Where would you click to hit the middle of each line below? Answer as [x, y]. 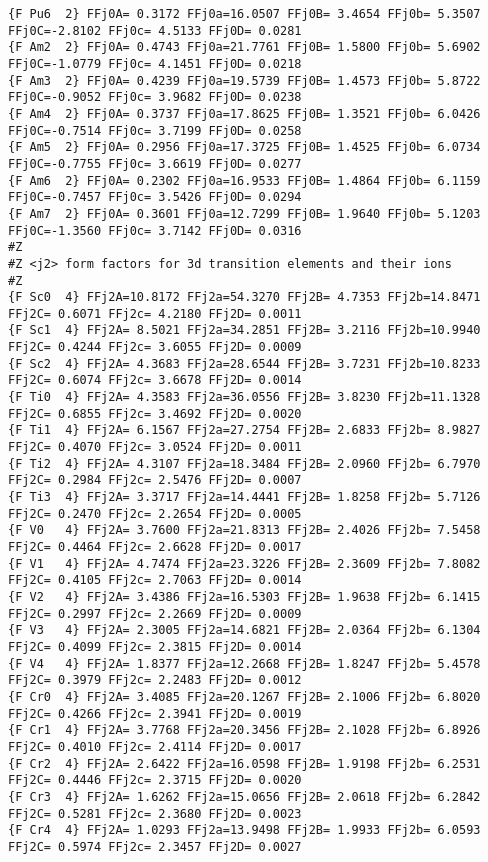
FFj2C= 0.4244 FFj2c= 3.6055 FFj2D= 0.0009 [155, 347]
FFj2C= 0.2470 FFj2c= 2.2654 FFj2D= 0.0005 [155, 513]
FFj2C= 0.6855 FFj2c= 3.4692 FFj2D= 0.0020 [155, 413]
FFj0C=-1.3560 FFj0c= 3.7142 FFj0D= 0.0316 [155, 230]
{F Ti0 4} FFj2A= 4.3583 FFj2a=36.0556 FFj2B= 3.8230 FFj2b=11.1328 [244, 397]
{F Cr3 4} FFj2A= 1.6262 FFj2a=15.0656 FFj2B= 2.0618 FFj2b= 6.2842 [244, 796]
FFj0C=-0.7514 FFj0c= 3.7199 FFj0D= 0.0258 [155, 130]
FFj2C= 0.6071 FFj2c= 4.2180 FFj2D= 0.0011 [155, 313]
